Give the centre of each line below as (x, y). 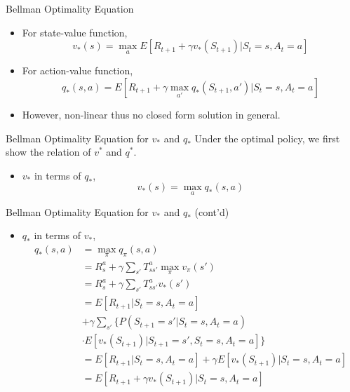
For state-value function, (75, 32)
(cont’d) (212, 211)
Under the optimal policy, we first (267, 138)
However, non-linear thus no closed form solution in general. (151, 114)
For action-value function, (78, 70)
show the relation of (48, 152)
